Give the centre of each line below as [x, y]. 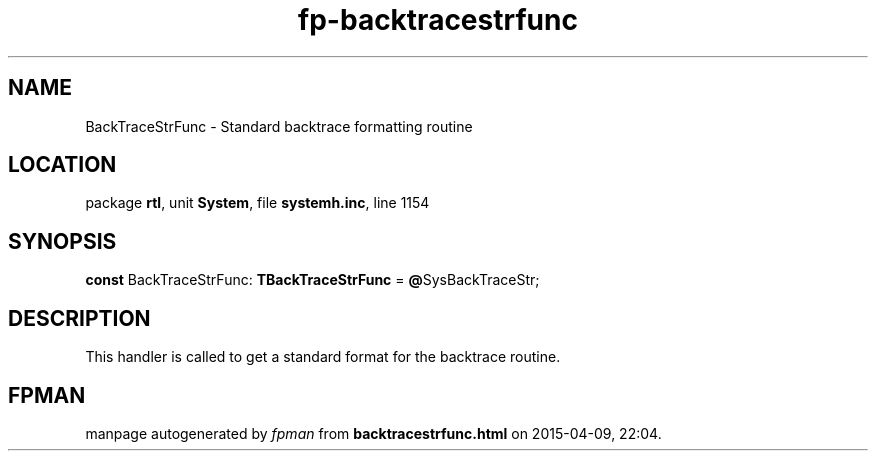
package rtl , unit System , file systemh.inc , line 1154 [257, 203]
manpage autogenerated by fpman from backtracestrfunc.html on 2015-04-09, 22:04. [373, 433]
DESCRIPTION [79, 318]
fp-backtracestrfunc [438, 20]
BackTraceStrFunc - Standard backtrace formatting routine [279, 126]
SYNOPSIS [62, 241]
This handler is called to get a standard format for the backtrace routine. [323, 357]
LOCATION [62, 165]
